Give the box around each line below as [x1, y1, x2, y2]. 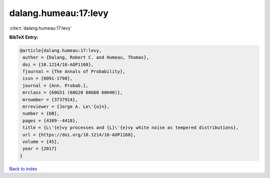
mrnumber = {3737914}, [22, 97, 78, 102]
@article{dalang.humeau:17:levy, [19, 48, 102, 53]
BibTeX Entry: [9, 34, 38, 40]
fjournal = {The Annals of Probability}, [22, 69, 125, 75]
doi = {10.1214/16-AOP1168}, [22, 62, 94, 67]
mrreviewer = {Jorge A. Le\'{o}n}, [22, 104, 110, 110]
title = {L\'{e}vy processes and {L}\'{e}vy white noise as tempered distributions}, [22, 125, 239, 130]
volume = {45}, [22, 139, 60, 144]
